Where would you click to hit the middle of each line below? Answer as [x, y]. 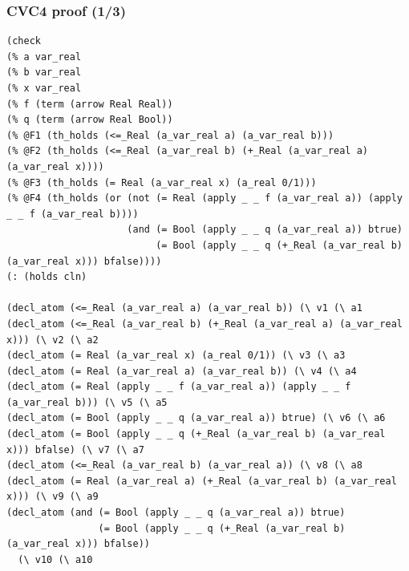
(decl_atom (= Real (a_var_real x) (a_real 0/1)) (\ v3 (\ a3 [176, 356]
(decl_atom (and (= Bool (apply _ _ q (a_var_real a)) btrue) [176, 513]
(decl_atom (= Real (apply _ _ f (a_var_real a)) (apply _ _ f [179, 387]
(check [24, 41]
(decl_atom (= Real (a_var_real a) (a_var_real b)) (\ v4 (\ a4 [182, 371]
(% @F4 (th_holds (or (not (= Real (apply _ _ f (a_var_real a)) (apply [204, 198]
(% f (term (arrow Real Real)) [90, 104]
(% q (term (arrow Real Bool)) [90, 120]
